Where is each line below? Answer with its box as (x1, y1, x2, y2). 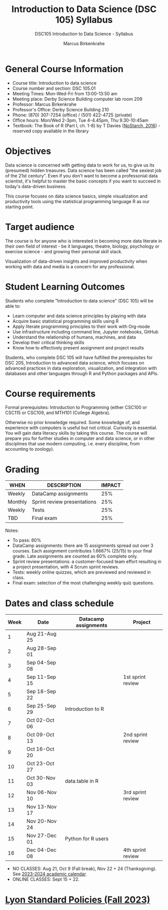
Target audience (5, 221, 75, 233)
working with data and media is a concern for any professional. (5, 263, 135, 269)
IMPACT (101, 482, 121, 489)
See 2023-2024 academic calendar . (12, 871, 87, 877)
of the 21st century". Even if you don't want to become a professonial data (5, 172, 158, 178)
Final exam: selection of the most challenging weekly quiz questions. (12, 580, 154, 586)
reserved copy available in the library (12, 128, 89, 134)
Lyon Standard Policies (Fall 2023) (5, 894, 150, 905)
